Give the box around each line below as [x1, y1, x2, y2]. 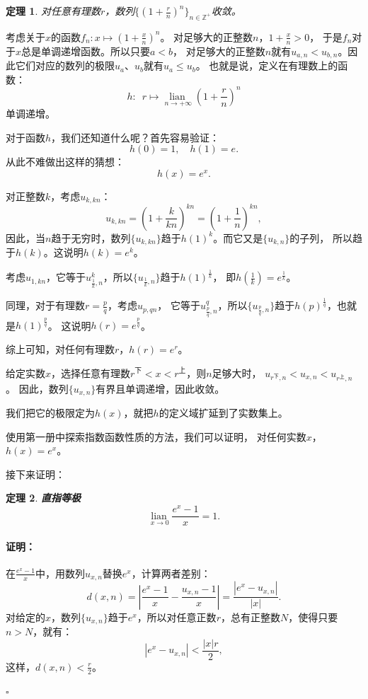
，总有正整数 [220, 609, 280, 624]
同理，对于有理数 [6, 298, 85, 313]
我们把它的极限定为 [6, 405, 95, 420]
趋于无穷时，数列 [51, 230, 131, 245]
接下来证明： [6, 466, 65, 481]
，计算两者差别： [131, 565, 211, 580]
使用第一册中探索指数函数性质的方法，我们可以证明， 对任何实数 [6, 429, 306, 444]
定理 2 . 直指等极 [6, 490, 81, 505]
